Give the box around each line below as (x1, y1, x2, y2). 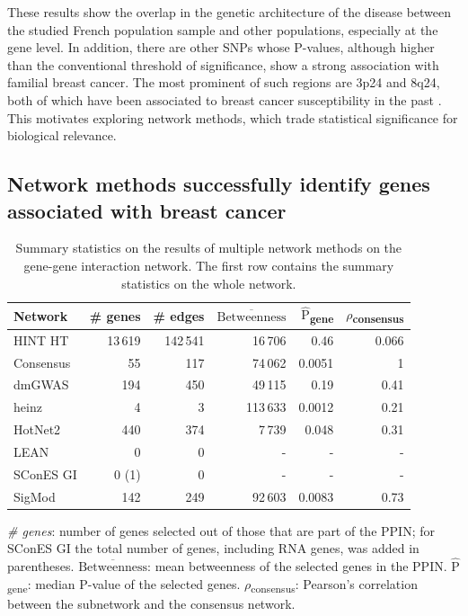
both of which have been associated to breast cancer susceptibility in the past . (7, 90, 442, 109)
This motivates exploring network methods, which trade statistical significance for (7, 108, 458, 127)
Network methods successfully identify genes (7, 170, 430, 198)
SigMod (13, 487, 56, 505)
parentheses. (7, 557, 75, 576)
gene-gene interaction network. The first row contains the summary (23, 255, 394, 274)
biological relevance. (7, 126, 117, 145)
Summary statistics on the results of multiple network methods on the (15, 238, 402, 257)
